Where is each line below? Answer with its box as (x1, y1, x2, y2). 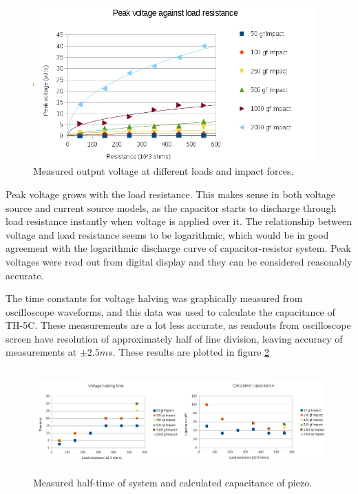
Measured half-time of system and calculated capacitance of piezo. (33, 475, 313, 489)
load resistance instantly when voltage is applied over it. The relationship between (6, 214, 352, 228)
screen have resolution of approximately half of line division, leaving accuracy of (6, 331, 343, 345)
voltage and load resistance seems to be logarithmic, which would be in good (6, 227, 329, 241)
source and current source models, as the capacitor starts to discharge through (6, 200, 337, 215)
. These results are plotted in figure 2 (112, 345, 270, 359)
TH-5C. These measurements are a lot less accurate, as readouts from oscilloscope (6, 318, 351, 332)
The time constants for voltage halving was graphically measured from (6, 291, 303, 305)
